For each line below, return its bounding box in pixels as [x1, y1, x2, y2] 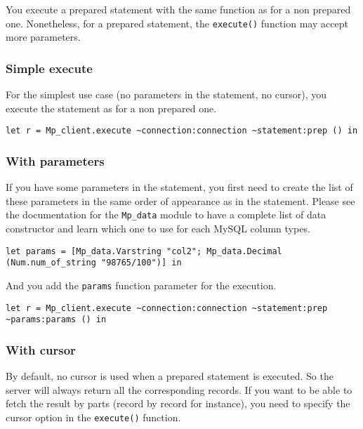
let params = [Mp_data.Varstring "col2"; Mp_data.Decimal [6, 246, 282, 256]
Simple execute [6, 59, 93, 77]
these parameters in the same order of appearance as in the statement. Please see [6, 193, 355, 208]
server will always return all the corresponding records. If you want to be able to [6, 382, 352, 397]
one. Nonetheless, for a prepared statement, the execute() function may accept [6, 15, 348, 30]
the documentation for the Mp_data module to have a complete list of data [6, 207, 326, 222]
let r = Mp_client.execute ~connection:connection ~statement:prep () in [6, 126, 358, 136]
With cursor [6, 341, 76, 358]
